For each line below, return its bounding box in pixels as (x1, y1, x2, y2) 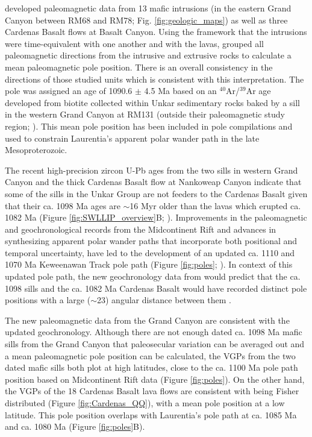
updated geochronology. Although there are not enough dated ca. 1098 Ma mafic (5, 325, 302, 338)
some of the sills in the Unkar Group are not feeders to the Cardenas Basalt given (5, 187, 308, 200)
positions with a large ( (5, 294, 91, 306)
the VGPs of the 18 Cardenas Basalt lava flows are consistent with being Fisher (5, 385, 299, 397)
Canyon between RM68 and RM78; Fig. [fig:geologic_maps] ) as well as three (5, 13, 288, 26)
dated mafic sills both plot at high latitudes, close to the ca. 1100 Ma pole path (5, 361, 298, 374)
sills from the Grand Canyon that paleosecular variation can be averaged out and (5, 338, 305, 350)
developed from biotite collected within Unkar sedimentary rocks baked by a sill (5, 96, 300, 108)
